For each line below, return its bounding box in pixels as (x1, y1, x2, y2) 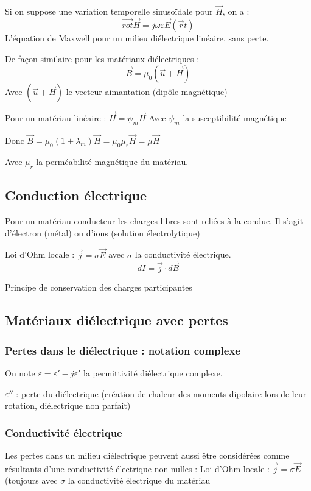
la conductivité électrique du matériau (68, 474, 211, 487)
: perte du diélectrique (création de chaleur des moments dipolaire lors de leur (16, 387, 307, 400)
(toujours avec (5, 474, 58, 487)
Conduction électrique (5, 186, 147, 205)
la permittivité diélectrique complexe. (83, 367, 223, 380)
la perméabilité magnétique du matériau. (36, 155, 189, 168)
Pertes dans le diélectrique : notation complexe (5, 342, 240, 358)
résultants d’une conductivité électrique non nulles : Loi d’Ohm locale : (5, 462, 270, 475)
